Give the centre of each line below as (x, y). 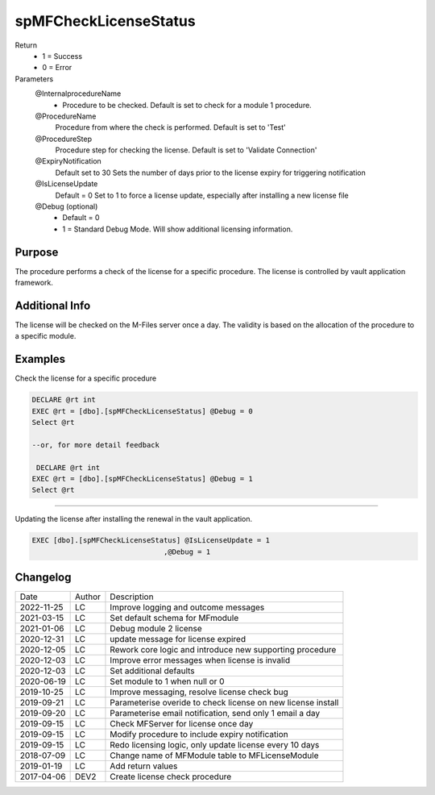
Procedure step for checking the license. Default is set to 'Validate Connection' (186, 150)
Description (132, 597)
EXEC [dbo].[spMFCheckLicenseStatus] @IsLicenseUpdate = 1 (151, 541)
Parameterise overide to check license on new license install (224, 703)
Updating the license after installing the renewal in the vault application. (134, 519)
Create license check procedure (171, 776)
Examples (40, 359)
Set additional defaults (152, 671)
